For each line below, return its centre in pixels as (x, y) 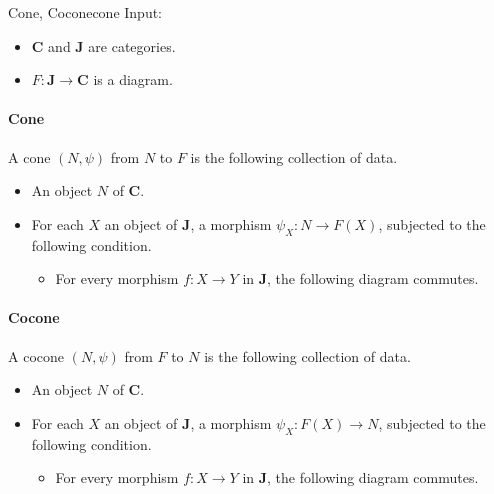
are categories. (132, 45)
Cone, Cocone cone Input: (85, 12)
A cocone (36, 355)
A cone (29, 156)
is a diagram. (133, 79)
